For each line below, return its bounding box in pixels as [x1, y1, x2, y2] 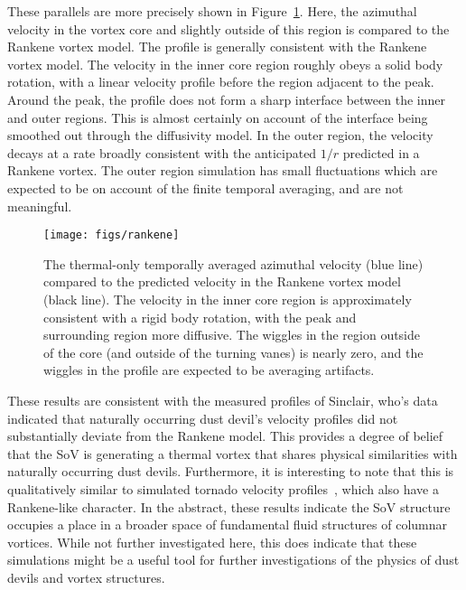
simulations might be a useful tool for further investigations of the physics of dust [7, 550, 460, 569]
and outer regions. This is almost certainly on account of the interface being [7, 108, 428, 126]
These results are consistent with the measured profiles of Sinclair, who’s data [7, 390, 438, 409]
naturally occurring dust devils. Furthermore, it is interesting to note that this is [7, 462, 454, 481]
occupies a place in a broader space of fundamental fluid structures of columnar [7, 515, 448, 534]
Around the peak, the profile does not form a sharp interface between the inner [7, 89, 445, 108]
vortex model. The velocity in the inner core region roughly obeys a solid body [7, 54, 443, 73]
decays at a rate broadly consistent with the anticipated [7, 143, 317, 162]
